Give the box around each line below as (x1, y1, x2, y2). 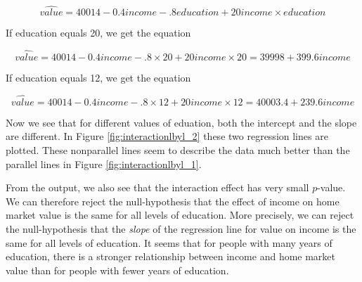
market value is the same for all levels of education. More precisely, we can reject (6, 207, 354, 222)
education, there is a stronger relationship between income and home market (6, 249, 336, 264)
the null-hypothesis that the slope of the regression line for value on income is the (6, 222, 356, 236)
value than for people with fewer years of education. (6, 262, 229, 277)
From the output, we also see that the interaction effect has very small (6, 180, 309, 195)
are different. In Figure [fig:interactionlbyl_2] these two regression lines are (6, 129, 328, 143)
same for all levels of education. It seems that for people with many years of (6, 235, 332, 250)
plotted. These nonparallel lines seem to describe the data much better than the (6, 143, 350, 158)
